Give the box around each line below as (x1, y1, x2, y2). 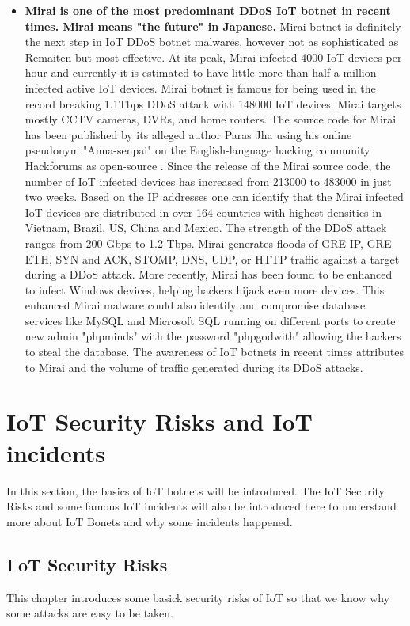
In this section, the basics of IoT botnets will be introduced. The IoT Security (6, 482, 385, 499)
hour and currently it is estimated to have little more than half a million (25, 64, 377, 81)
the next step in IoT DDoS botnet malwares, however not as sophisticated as (25, 33, 399, 50)
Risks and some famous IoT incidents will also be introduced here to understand (6, 498, 397, 514)
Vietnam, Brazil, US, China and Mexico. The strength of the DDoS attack (25, 219, 387, 236)
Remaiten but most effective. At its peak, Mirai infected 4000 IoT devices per (25, 48, 402, 65)
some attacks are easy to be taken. (6, 605, 173, 621)
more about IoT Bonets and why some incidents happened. (6, 513, 293, 529)
